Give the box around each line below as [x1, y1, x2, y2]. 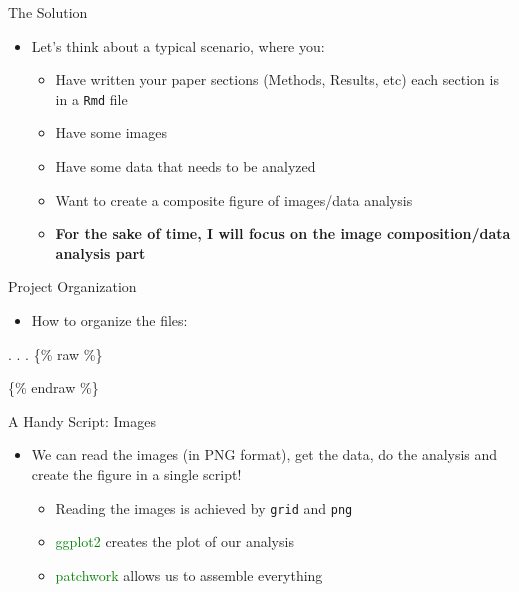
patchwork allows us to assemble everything [55, 564, 323, 585]
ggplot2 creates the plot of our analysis [55, 531, 294, 552]
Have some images [55, 122, 167, 143]
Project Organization [8, 276, 137, 297]
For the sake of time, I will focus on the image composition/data [55, 223, 511, 244]
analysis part [55, 242, 146, 263]
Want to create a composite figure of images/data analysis [55, 189, 413, 210]
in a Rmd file [55, 88, 128, 109]
